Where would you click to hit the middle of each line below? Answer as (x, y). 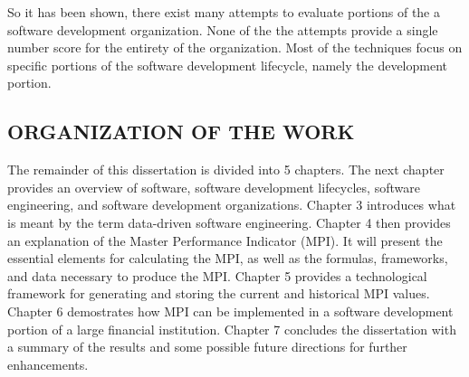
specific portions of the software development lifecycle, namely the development (227, 65)
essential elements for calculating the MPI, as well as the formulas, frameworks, (228, 258)
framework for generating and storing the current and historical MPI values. (219, 293)
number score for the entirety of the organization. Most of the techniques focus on (235, 47)
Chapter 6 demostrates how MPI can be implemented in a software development (230, 311)
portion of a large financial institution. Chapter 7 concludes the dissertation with (232, 329)
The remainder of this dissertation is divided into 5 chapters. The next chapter (226, 170)
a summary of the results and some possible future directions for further (207, 347)
